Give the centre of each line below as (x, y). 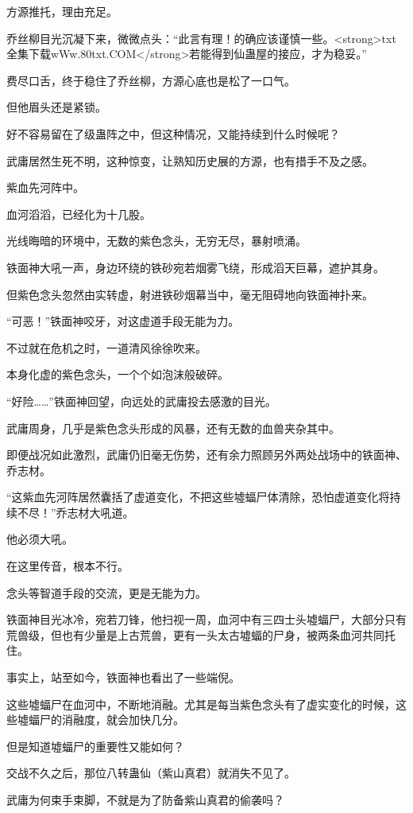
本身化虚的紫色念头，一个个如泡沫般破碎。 (118, 374)
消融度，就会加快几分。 (123, 720)
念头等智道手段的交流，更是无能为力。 (106, 592)
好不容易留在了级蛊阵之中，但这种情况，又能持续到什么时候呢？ (173, 133)
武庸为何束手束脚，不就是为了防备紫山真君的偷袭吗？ (145, 799)
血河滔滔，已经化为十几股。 (79, 214)
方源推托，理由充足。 (62, 11)
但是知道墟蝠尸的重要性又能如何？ (95, 746)
